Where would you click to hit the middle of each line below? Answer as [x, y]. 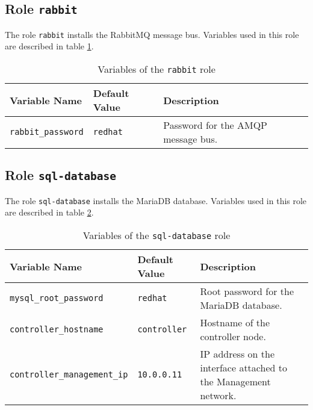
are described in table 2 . [49, 212]
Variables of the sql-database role [156, 235]
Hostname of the [235, 323]
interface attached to [243, 368]
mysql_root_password [57, 298]
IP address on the [237, 354]
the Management [235, 382]
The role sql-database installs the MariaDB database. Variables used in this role [156, 200]
